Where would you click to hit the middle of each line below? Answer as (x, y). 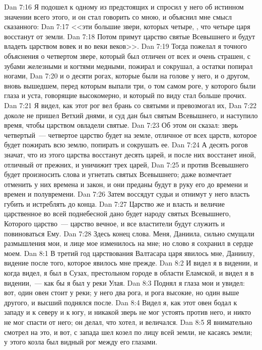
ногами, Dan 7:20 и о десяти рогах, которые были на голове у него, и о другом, (127, 76)
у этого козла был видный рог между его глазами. (81, 342)
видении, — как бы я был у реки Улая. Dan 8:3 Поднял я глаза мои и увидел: (124, 282)
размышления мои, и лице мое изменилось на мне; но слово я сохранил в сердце (129, 243)
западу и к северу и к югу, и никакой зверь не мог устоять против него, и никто (128, 312)
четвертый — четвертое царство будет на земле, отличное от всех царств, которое (130, 135)
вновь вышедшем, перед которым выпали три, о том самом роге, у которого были (130, 85)
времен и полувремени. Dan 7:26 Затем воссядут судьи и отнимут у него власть (127, 194)
